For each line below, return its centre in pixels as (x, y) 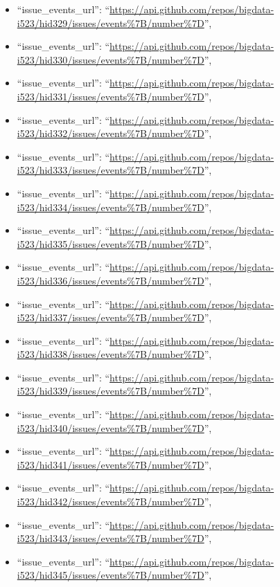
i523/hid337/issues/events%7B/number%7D (111, 317)
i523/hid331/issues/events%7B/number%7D (111, 96)
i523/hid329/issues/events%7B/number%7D (111, 22)
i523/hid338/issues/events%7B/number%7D (111, 354)
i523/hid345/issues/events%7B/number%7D (111, 575)
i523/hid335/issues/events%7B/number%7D (111, 243)
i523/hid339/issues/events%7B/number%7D (111, 391)
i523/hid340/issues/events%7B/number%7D (111, 427)
